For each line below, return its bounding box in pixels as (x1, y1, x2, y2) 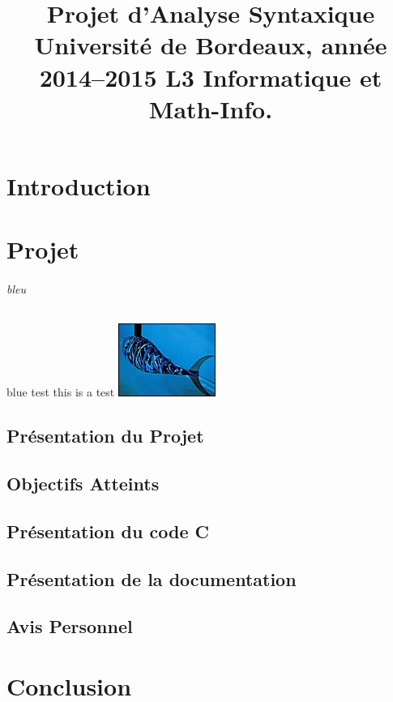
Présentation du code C (6, 518, 209, 543)
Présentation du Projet (6, 423, 204, 448)
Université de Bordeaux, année (34, 28, 387, 62)
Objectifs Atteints (6, 471, 160, 496)
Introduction (6, 169, 151, 202)
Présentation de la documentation (6, 566, 297, 591)
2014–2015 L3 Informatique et (39, 60, 382, 93)
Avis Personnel (6, 614, 133, 639)
